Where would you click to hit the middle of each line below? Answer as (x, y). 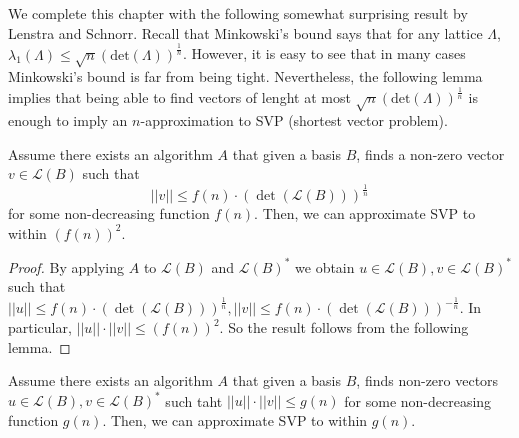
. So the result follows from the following (344, 327)
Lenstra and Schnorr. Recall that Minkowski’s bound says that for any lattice (245, 32)
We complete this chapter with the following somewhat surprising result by (238, 13)
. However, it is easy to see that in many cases (324, 53)
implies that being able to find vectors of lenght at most (179, 97)
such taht (194, 400)
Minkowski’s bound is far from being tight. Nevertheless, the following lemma (245, 76)
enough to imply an (68, 120)
